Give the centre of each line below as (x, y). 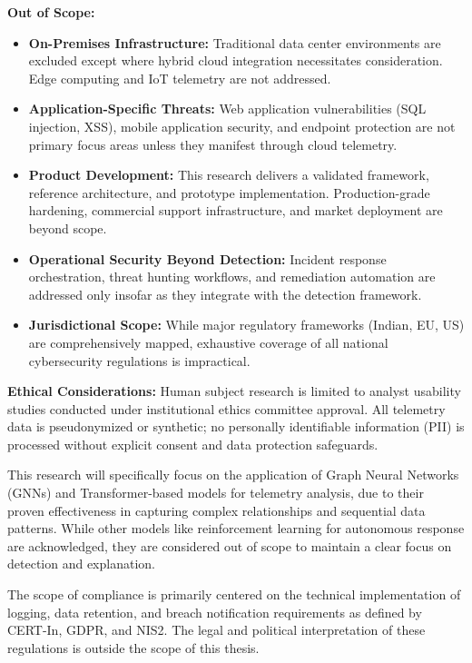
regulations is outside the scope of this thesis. (133, 647)
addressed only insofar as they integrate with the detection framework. (225, 294)
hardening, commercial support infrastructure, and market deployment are (236, 210)
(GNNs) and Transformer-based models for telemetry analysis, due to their (216, 493)
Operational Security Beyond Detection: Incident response (207, 258)
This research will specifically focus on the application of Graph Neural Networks (233, 475)
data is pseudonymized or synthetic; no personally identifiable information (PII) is (236, 426)
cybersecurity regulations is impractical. (139, 360)
